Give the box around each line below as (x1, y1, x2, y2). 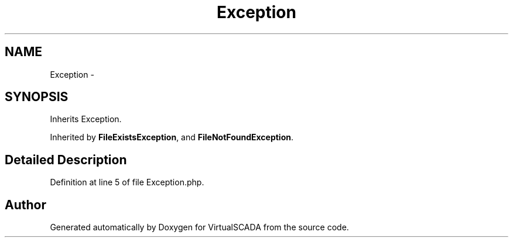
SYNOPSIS (5, 89, 69, 105)
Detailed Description (5, 152, 127, 167)
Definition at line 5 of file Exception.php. (50, 177, 204, 188)
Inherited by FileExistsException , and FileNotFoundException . (50, 132, 294, 143)
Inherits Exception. (50, 114, 122, 125)
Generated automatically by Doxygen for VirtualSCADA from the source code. (50, 222, 349, 233)
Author (5, 197, 46, 212)
